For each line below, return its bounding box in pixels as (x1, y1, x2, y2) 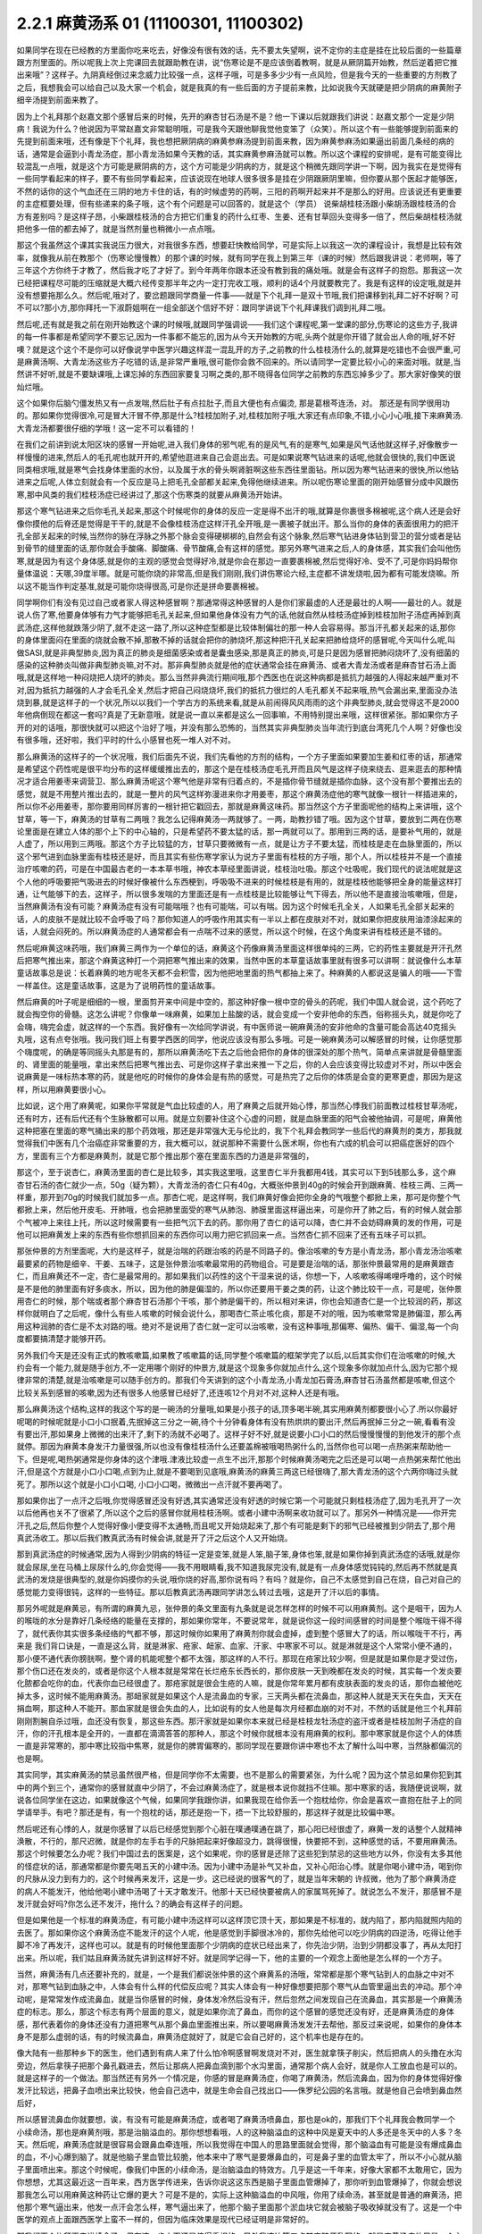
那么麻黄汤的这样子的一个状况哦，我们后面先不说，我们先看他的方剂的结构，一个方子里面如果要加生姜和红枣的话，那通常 (16, 751, 462, 761)
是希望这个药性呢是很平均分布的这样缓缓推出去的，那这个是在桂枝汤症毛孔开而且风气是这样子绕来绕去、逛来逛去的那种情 (16, 764, 462, 775)
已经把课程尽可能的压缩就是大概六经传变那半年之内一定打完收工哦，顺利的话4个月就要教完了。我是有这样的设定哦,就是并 (16, 277, 462, 288)
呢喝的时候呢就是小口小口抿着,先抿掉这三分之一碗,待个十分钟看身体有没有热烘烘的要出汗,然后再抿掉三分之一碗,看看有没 (16, 1416, 456, 1427)
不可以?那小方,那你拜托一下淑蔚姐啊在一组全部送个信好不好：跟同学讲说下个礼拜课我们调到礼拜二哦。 (16, 302, 391, 313)
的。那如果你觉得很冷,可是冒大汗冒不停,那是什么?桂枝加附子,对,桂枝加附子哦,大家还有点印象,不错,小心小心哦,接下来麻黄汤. (16, 410, 463, 421)
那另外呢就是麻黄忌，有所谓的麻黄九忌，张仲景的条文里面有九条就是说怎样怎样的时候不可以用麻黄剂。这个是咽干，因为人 (16, 1603, 462, 1614)
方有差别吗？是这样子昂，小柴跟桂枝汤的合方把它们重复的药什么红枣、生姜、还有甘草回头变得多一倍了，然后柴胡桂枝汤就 (16, 211, 462, 222)
